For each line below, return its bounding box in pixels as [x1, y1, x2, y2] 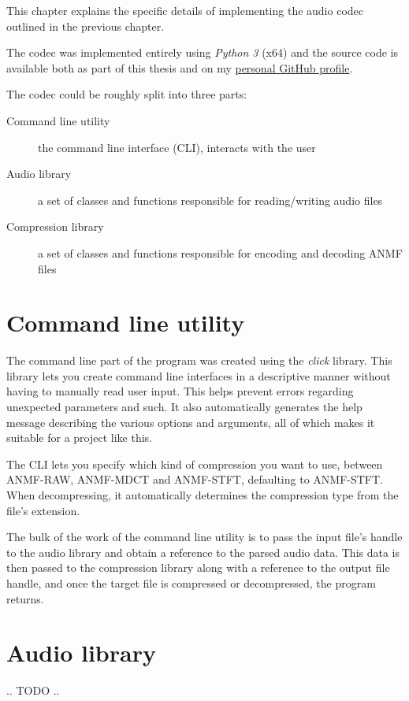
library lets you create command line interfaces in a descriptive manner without [6, 367, 391, 384]
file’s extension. [6, 502, 80, 518]
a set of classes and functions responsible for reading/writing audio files [38, 191, 383, 208]
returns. [6, 590, 44, 606]
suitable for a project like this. [6, 429, 152, 446]
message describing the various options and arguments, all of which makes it [6, 414, 375, 430]
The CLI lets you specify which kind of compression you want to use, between [6, 455, 383, 472]
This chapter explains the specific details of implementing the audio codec [6, 2, 363, 18]
